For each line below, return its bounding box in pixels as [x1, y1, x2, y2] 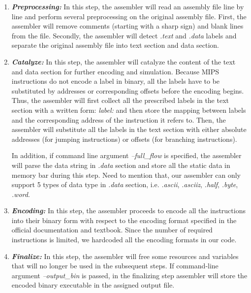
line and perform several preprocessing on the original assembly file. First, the [11, 11, 247, 21]
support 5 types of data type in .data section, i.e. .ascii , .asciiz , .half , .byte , [11, 179, 238, 190]
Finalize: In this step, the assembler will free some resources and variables [11, 251, 239, 261]
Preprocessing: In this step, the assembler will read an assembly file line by [11, 1, 244, 11]
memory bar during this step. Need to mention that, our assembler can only [11, 169, 241, 180]
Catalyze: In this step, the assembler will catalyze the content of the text [11, 56, 236, 66]
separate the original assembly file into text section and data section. [11, 40, 220, 50]
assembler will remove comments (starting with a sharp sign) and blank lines [11, 21, 244, 31]
